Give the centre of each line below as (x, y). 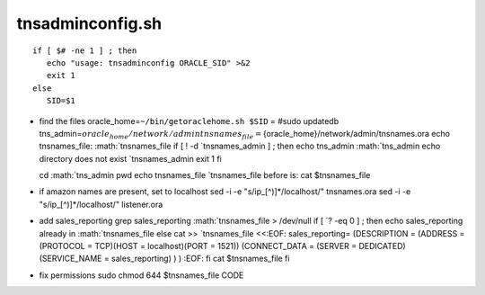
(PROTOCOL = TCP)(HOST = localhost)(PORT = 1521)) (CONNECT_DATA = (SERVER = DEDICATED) (222, 246)
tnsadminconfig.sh (89, 23)
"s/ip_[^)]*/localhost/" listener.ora (101, 204)
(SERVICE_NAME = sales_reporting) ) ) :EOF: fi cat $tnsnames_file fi (164, 259)
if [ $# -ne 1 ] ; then (85, 50)
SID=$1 (61, 101)
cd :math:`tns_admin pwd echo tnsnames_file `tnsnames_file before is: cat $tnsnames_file (205, 175)
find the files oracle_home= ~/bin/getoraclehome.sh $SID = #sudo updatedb (189, 121)
